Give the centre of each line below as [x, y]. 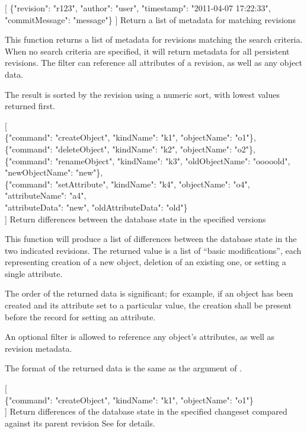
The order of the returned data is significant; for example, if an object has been [149, 293]
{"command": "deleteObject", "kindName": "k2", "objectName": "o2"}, [130, 149]
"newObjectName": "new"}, [54, 172]
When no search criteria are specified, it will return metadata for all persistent [147, 51]
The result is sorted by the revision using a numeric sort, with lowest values [142, 94]
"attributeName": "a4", [46, 195]
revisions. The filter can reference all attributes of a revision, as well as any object [153, 63]
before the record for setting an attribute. [80, 316]
